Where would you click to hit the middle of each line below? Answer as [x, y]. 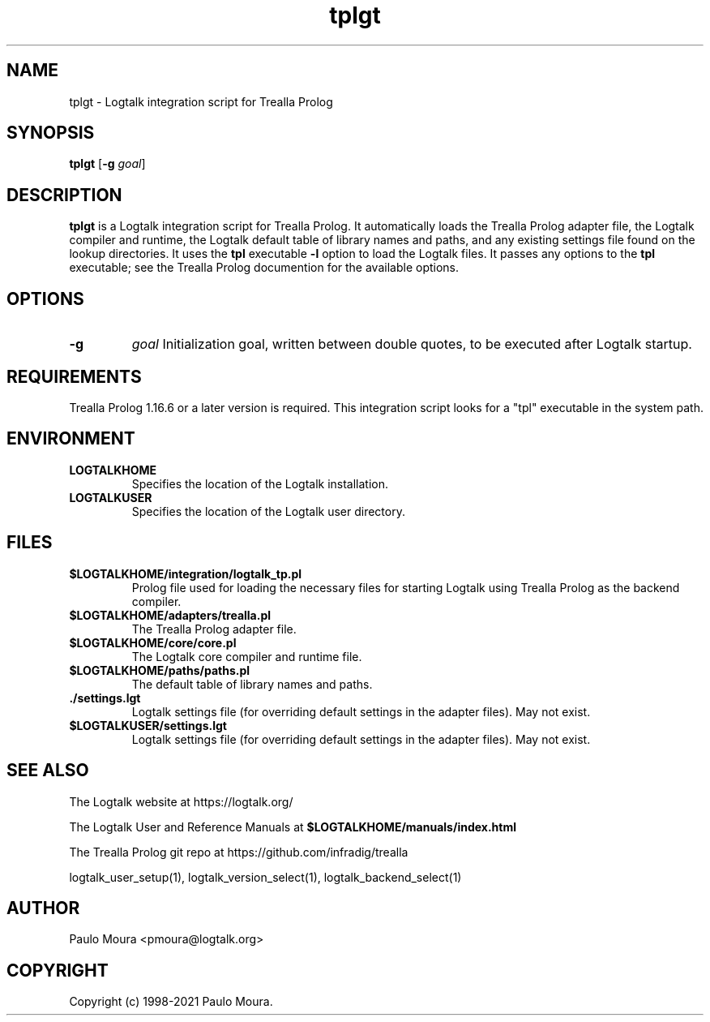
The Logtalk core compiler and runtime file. [247, 656]
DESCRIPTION [64, 195]
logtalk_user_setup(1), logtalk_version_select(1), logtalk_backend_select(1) [265, 877]
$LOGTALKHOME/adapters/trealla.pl [170, 615]
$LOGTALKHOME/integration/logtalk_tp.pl [186, 573]
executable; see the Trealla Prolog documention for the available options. [264, 268]
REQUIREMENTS [74, 376]
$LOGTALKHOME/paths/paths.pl [160, 670]
